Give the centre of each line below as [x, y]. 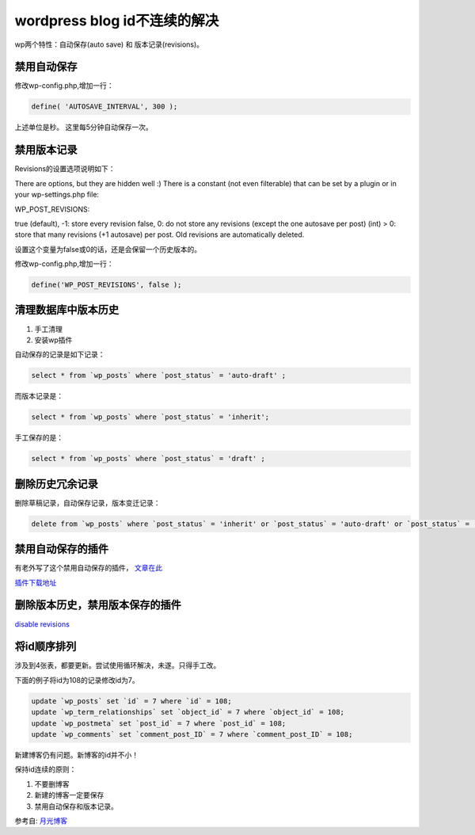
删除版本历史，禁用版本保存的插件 [98, 605]
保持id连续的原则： [46, 769]
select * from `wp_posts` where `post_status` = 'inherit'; [150, 417]
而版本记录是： [39, 396]
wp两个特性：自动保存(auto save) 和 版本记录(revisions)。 [109, 44]
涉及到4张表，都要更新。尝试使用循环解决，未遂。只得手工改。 [118, 665]
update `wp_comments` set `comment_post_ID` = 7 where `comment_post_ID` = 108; [192, 734]
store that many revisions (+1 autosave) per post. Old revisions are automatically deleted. [160, 234]
